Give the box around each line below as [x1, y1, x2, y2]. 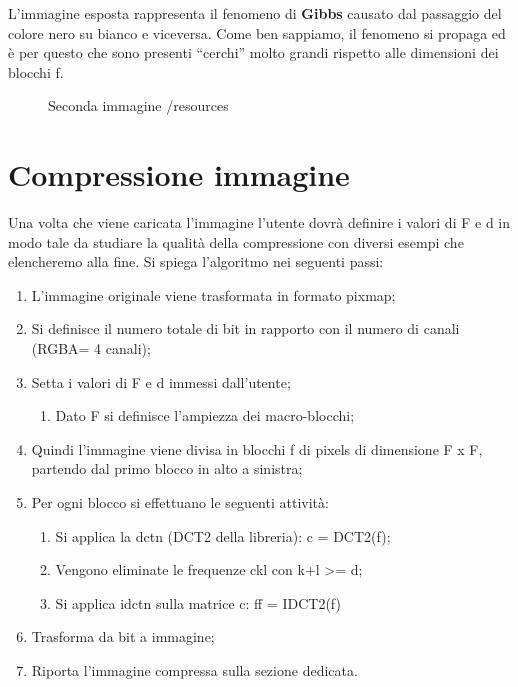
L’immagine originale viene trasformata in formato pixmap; [31, 284, 396, 305]
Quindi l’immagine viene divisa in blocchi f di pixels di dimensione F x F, [31, 438, 483, 459]
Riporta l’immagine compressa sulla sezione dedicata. [31, 660, 358, 680]
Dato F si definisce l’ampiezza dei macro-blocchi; [55, 405, 355, 426]
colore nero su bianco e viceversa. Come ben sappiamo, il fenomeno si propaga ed [8, 22, 506, 43]
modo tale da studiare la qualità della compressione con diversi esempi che [8, 231, 464, 252]
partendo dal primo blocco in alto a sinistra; [31, 458, 303, 479]
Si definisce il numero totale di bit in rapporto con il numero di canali [31, 318, 460, 339]
